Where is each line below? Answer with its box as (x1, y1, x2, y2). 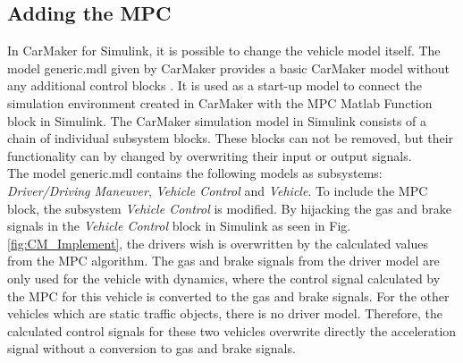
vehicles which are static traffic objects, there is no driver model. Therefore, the (7, 304, 443, 323)
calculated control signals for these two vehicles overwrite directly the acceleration (7, 321, 457, 340)
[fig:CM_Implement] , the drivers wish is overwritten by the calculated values (7, 233, 429, 252)
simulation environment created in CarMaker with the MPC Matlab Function (7, 93, 433, 112)
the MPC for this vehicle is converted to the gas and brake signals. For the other (7, 286, 450, 305)
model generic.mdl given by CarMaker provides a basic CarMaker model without (7, 58, 450, 77)
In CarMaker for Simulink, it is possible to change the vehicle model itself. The (7, 41, 441, 60)
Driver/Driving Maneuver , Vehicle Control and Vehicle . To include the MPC (7, 181, 428, 199)
